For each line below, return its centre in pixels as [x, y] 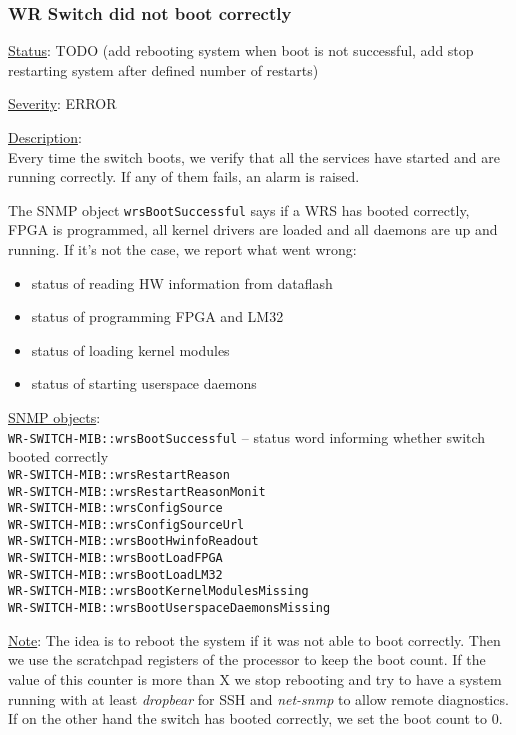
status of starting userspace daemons [144, 383]
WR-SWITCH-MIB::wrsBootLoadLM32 [115, 574]
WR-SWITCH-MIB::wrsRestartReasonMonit [137, 491]
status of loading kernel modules [130, 349]
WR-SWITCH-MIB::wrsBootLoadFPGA [115, 558]
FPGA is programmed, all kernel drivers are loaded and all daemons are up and [253, 229]
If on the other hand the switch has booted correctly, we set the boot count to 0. [255, 718]
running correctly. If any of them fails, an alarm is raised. [184, 176]
